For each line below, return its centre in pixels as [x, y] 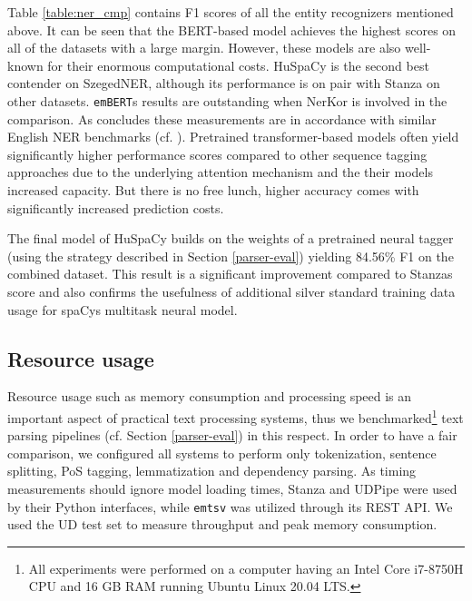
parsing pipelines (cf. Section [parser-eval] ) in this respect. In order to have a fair [232, 435]
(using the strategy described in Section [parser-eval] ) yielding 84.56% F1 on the [231, 256]
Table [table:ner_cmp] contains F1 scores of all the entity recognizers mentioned [231, 12]
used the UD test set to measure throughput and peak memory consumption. [222, 524]
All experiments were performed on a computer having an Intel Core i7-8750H [246, 568]
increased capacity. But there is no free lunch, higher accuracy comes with [213, 190]
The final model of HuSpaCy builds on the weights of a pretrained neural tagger [231, 238]
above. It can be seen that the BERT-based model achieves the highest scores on [232, 30]
